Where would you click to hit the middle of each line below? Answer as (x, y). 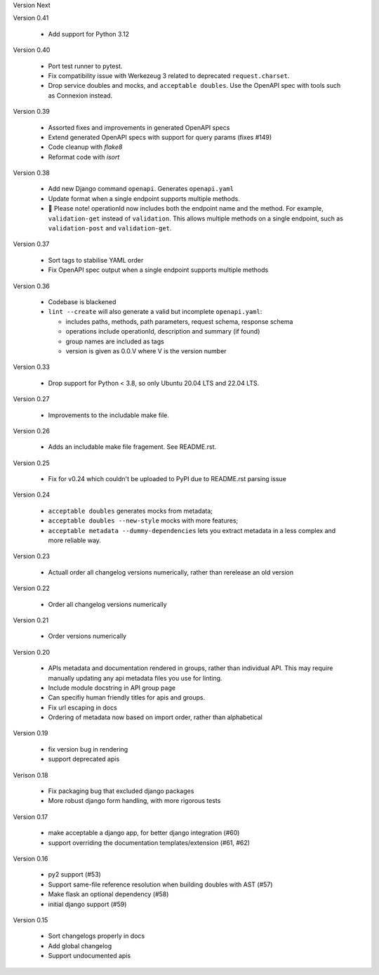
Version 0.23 (32, 556)
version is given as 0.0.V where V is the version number (146, 351)
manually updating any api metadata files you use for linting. (135, 678)
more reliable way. (75, 540)
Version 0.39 (32, 112)
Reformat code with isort (84, 157)
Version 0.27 (31, 399)
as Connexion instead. (80, 96)
